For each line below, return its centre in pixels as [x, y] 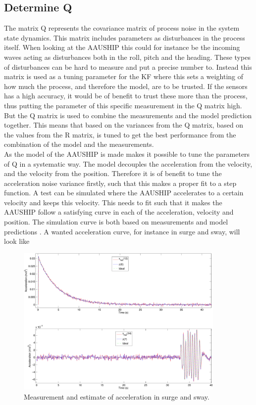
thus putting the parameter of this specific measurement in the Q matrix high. [123, 105]
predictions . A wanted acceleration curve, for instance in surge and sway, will [122, 231]
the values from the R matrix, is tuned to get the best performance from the [120, 134]
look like [17, 241]
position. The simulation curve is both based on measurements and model [116, 222]
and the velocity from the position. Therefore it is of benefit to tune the [113, 173]
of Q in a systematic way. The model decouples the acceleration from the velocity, [128, 163]
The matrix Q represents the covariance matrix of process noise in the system [122, 28]
